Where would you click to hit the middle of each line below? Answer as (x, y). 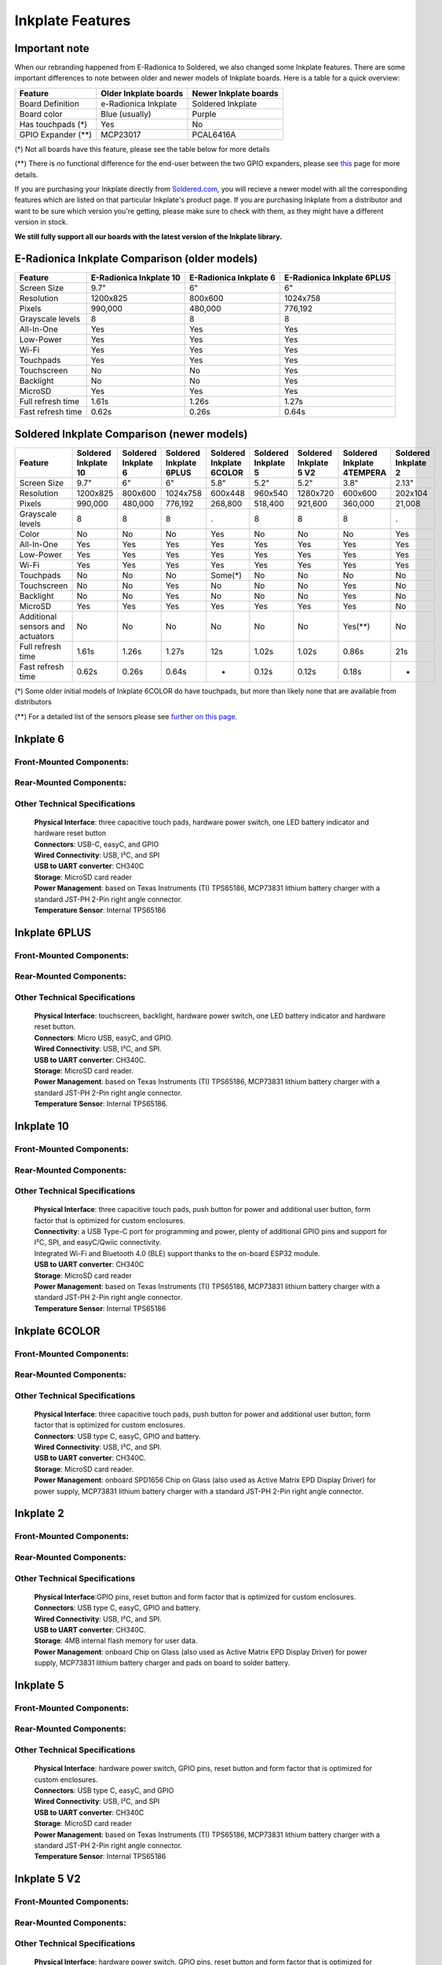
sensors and (42, 626)
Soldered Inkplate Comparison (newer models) (131, 433)
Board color (41, 114)
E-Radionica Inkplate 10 (135, 277)
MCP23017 (121, 134)
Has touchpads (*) (53, 124)
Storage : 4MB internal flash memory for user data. (116, 1641)
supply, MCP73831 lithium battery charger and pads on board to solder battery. (162, 1663)
